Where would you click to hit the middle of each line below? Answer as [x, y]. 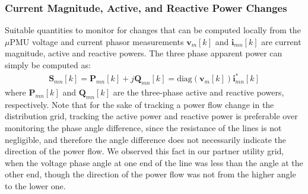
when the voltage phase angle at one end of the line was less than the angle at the [154, 162]
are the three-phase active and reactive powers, [199, 92]
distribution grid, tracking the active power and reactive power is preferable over [151, 116]
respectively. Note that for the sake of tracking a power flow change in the [139, 104]
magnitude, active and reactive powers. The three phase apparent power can [144, 53]
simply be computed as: [48, 65]
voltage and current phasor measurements [108, 41]
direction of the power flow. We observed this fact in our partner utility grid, [145, 151]
